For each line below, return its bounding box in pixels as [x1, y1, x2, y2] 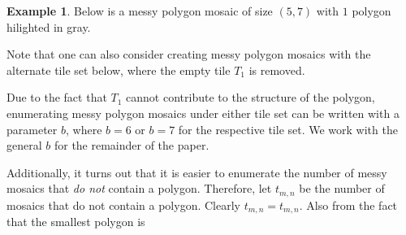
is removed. [248, 61, 305, 78]
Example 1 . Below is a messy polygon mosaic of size [6, 2, 273, 19]
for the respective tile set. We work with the [178, 120, 398, 137]
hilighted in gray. [6, 18, 91, 35]
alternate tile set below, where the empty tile [6, 61, 231, 78]
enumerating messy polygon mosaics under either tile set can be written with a [6, 104, 400, 121]
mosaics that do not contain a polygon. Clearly [6, 196, 240, 213]
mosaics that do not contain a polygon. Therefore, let [6, 180, 272, 197]
